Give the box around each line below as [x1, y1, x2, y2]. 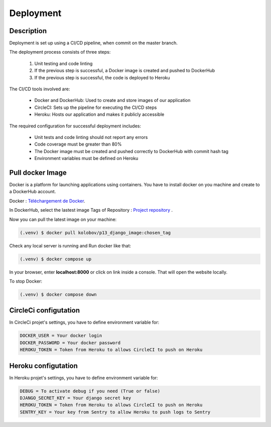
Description [9, 27, 47, 35]
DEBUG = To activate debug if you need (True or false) [20, 388, 161, 394]
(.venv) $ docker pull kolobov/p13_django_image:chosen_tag [20, 230, 171, 235]
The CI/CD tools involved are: [9, 86, 70, 92]
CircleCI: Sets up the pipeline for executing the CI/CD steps [34, 104, 157, 110]
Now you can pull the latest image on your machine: [9, 216, 117, 222]
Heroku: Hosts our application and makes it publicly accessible [34, 111, 165, 117]
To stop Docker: [9, 278, 43, 284]
